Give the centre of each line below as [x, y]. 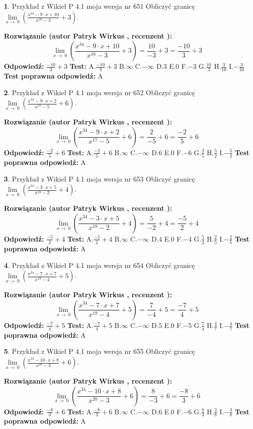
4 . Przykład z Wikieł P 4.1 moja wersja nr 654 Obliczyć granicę [99, 265]
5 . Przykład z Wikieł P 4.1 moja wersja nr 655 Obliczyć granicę [99, 351]
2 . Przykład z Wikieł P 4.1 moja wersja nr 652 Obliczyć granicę [99, 92]
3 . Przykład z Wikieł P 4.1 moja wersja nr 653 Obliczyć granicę [99, 178]
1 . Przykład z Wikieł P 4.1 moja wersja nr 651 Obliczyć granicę [99, 6]
